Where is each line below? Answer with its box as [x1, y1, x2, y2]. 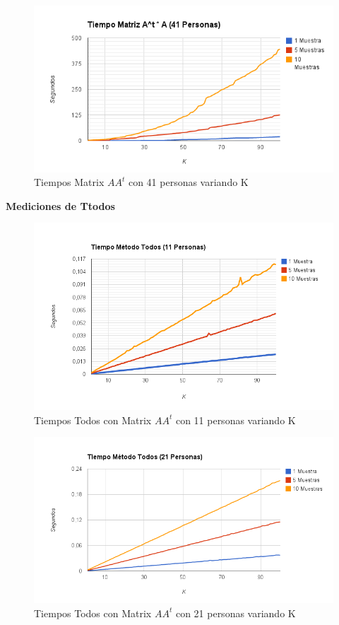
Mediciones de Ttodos [6, 198, 115, 213]
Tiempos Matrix [34, 175, 105, 189]
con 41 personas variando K [128, 175, 249, 189]
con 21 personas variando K [175, 605, 296, 620]
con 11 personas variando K [175, 412, 296, 427]
